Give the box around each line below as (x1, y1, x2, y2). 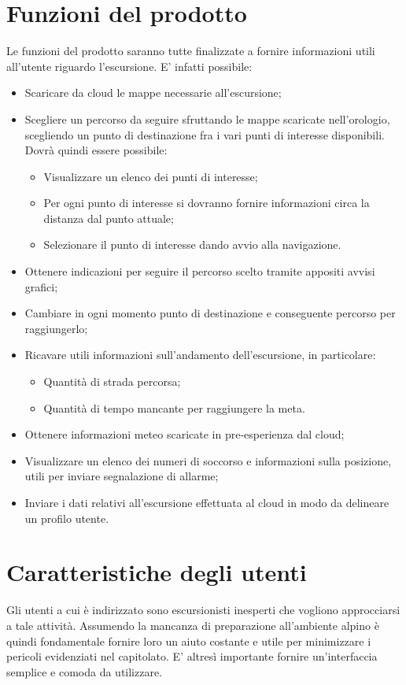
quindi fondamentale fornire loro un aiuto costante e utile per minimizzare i (6, 632, 371, 649)
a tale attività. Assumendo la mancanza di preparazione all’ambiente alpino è (6, 616, 379, 633)
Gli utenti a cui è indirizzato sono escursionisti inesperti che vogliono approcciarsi (6, 602, 400, 618)
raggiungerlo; (24, 320, 88, 336)
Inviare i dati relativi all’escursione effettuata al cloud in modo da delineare (24, 494, 389, 510)
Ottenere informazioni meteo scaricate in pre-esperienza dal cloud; (24, 426, 345, 442)
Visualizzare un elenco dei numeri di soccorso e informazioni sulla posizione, (24, 452, 392, 468)
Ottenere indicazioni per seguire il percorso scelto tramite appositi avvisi (24, 263, 375, 280)
